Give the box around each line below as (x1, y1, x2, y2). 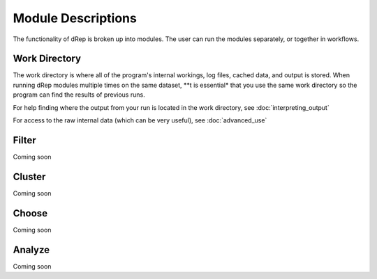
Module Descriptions (13, 10, 138, 26)
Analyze (13, 244, 50, 255)
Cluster (13, 170, 46, 182)
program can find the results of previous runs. (13, 90, 146, 99)
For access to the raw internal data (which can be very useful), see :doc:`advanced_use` (13, 116, 267, 125)
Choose (13, 207, 48, 219)
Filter (13, 134, 36, 146)
